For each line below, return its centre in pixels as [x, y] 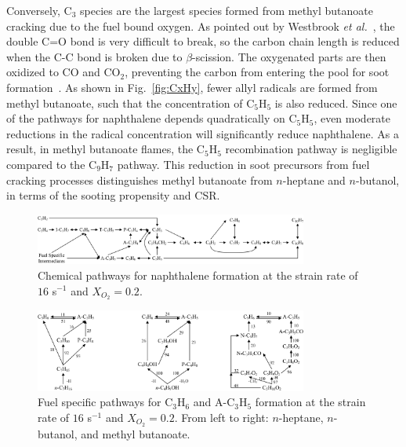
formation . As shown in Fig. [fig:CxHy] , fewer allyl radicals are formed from [192, 87]
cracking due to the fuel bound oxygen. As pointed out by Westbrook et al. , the [201, 26]
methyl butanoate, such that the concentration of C [130, 103]
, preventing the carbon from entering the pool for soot [257, 72]
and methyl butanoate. [136, 433]
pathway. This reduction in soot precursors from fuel [243, 164]
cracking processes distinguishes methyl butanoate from [140, 180]
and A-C [214, 402]
